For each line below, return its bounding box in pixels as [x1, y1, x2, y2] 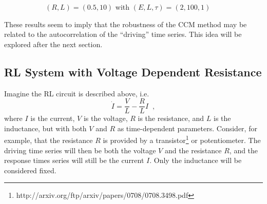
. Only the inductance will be [149, 155, 242, 166]
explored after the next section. [4, 38, 103, 49]
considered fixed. [4, 165, 56, 175]
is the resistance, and [138, 113, 204, 124]
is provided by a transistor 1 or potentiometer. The [103, 133, 261, 146]
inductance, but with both [4, 123, 87, 133]
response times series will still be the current [4, 155, 144, 166]
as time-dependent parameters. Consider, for [117, 123, 257, 133]
